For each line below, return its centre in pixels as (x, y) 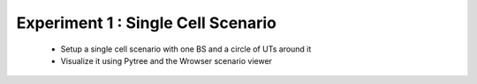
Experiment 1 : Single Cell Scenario (147, 23)
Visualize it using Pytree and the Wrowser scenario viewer (167, 60)
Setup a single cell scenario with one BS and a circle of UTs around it (186, 49)
